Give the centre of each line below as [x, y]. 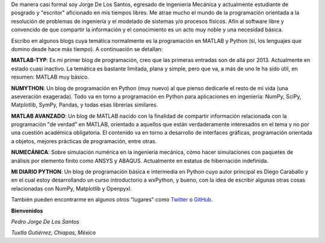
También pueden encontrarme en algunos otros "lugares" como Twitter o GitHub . [112, 200]
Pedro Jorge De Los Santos [45, 221]
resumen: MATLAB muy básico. [50, 77]
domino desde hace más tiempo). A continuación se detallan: [87, 49]
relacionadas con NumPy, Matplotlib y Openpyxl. [72, 188]
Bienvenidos [27, 211]
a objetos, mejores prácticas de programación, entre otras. [84, 141]
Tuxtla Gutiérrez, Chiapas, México [54, 233]
